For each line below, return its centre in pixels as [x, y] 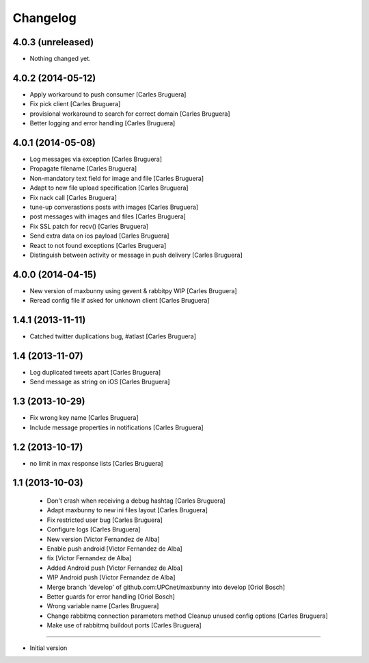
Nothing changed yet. [60, 59]
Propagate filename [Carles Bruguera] [83, 168]
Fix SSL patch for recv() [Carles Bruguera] [89, 226]
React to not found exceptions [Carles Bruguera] [98, 245]
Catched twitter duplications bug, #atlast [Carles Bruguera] [113, 336]
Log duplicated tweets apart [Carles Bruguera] [95, 373]
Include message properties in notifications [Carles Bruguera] [117, 427]
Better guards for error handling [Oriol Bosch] [111, 597]
